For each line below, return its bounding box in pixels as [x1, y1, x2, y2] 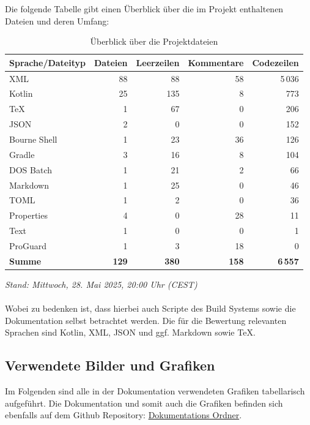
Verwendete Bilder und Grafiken [5, 356, 215, 375]
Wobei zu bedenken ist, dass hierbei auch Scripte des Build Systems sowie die [5, 302, 296, 315]
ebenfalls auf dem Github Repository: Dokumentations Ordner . [5, 408, 242, 421]
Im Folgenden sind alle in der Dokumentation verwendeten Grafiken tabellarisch [5, 385, 305, 397]
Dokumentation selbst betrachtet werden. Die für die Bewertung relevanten [5, 314, 287, 326]
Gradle [9, 148, 35, 160]
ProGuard [9, 239, 47, 252]
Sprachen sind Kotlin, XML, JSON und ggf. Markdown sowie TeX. [5, 326, 256, 339]
